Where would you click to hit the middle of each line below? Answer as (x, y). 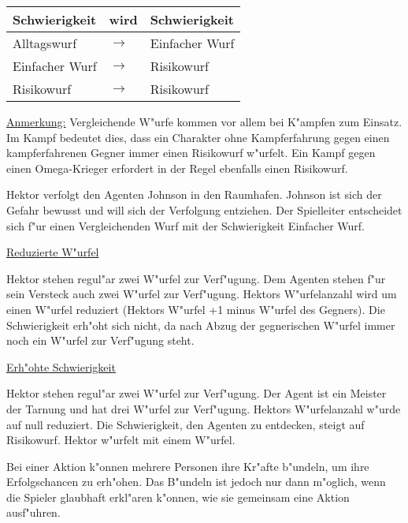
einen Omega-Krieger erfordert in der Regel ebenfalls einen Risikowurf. (177, 168)
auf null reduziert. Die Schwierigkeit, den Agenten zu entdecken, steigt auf (185, 424)
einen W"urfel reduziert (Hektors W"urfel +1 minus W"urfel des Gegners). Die (196, 309)
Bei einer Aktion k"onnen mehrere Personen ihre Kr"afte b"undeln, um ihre (188, 466)
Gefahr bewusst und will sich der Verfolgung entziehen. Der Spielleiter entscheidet (204, 209)
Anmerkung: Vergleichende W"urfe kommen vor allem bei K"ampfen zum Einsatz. (204, 121)
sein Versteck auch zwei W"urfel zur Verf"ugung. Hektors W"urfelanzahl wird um (202, 294)
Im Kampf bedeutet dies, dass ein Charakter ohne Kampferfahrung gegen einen (198, 137)
